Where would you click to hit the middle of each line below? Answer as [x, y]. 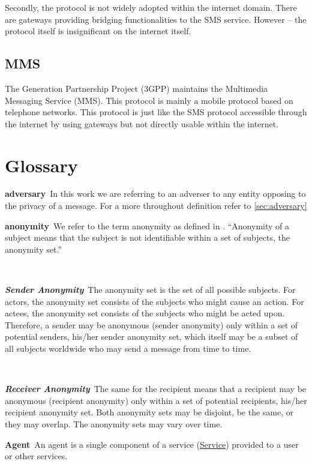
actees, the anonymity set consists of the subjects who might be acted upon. [145, 313]
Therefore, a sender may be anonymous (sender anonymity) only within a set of [151, 324]
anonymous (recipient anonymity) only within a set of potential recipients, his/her [156, 400]
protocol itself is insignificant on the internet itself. [98, 31]
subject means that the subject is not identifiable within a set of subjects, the [147, 237]
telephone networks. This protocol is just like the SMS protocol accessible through [156, 112]
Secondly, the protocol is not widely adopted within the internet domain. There [151, 7]
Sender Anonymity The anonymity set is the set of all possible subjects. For [150, 290]
